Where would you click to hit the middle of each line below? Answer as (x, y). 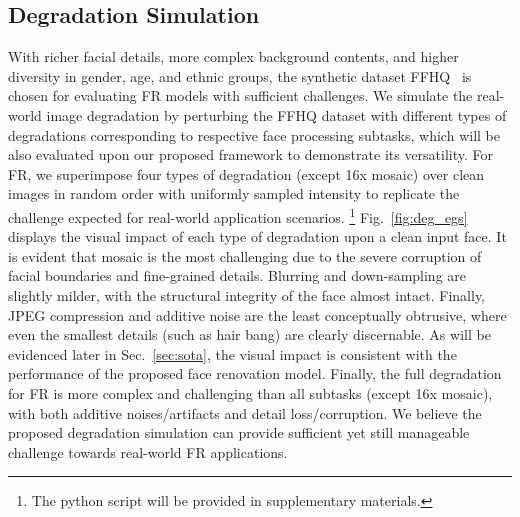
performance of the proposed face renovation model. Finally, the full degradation (255, 373)
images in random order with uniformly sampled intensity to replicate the (234, 193)
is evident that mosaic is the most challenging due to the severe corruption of (245, 255)
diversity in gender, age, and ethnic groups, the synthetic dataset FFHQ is (240, 75)
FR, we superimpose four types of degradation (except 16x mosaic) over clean (246, 173)
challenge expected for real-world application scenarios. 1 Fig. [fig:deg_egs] (238, 215)
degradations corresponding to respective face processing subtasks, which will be (254, 134)
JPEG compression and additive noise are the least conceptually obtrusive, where (257, 314)
